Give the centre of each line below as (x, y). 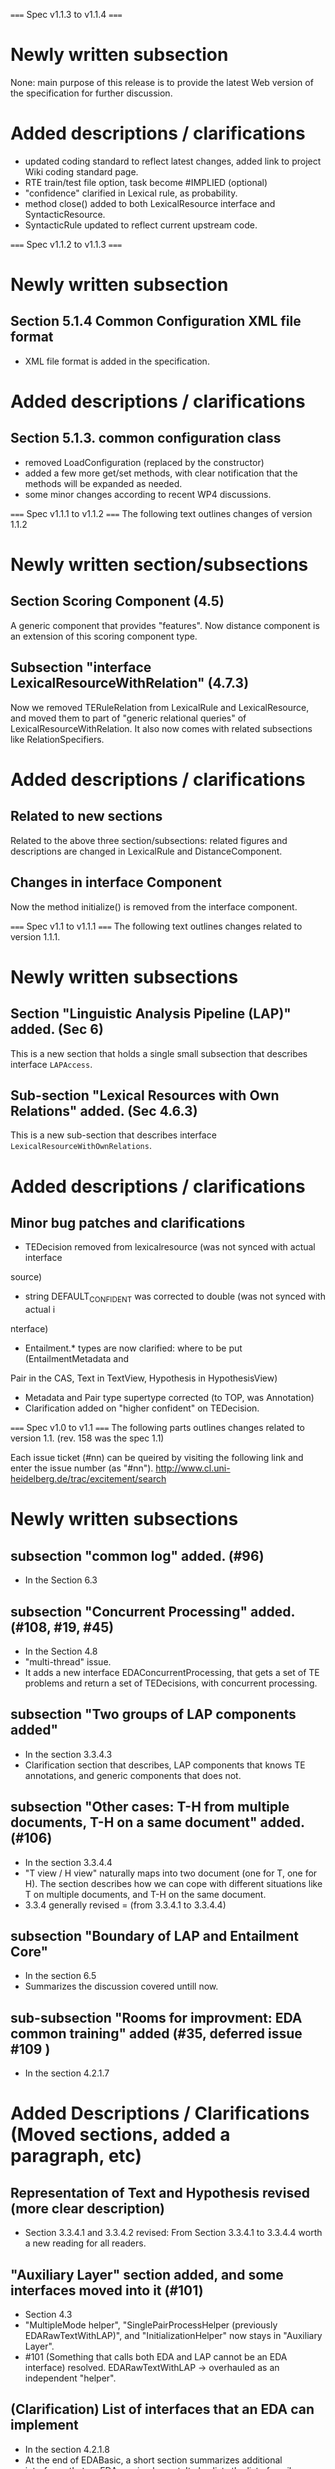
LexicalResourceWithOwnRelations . (81, 1146)
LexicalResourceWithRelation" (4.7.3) (130, 683)
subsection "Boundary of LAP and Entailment (154, 1935)
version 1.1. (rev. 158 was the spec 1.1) (87, 1438)
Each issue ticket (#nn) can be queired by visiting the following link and (157, 1458)
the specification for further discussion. (91, 93)
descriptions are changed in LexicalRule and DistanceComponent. (146, 851)
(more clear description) (88, 2208)
